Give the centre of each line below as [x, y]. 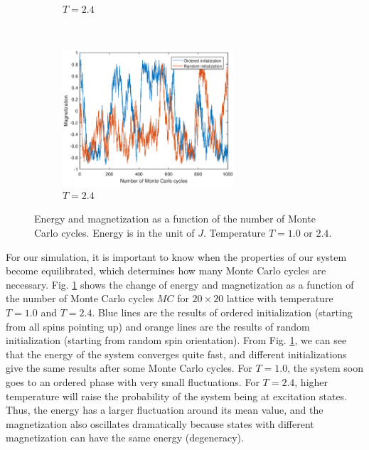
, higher [311, 381]
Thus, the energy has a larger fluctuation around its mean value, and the [165, 410]
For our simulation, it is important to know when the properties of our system [176, 256]
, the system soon [325, 368]
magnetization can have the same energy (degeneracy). [125, 438]
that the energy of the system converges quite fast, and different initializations [176, 354]
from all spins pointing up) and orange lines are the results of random [158, 326]
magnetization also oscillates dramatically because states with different [160, 423]
